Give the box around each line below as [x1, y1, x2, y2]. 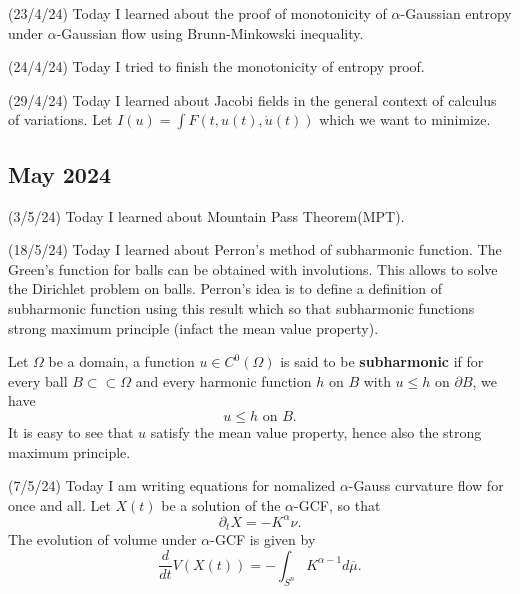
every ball [8, 370, 68, 391]
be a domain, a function [48, 351, 195, 372]
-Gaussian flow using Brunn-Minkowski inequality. [56, 22, 364, 43]
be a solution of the [161, 494, 281, 515]
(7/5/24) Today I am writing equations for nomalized [8, 475, 336, 496]
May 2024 [8, 158, 112, 189]
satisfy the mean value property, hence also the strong [150, 421, 482, 442]
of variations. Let [8, 109, 113, 130]
